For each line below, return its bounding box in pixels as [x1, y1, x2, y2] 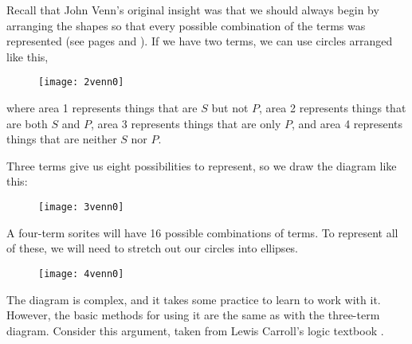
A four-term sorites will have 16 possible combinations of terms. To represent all [6, 224, 398, 240]
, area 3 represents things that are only [90, 115, 281, 131]
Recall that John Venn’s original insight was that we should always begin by [6, 2, 379, 18]
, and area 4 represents [291, 115, 403, 131]
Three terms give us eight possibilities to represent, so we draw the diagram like [6, 157, 397, 174]
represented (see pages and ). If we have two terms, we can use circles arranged [6, 33, 393, 49]
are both [6, 115, 48, 131]
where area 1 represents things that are [6, 100, 198, 116]
